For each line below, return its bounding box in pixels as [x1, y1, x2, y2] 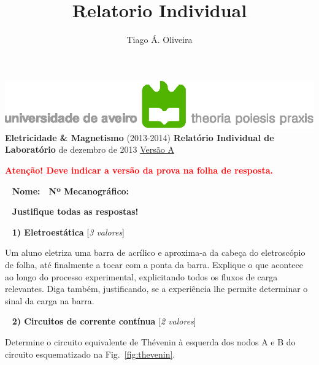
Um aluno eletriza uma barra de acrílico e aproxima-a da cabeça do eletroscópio [5, 246, 306, 259]
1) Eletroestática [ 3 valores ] [12, 225, 125, 238]
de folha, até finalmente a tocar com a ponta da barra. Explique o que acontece [5, 258, 304, 271]
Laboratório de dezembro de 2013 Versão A [5, 143, 174, 156]
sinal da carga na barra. [5, 294, 94, 307]
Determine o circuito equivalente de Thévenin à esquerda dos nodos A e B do [5, 335, 296, 348]
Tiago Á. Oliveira [126, 33, 193, 46]
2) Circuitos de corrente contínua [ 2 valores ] [12, 315, 196, 328]
